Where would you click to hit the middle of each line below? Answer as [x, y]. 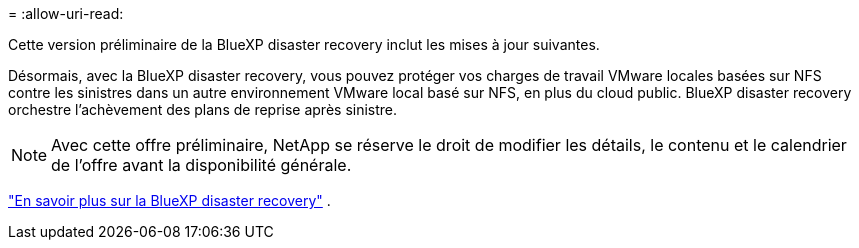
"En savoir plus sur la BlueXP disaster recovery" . [169, 200]
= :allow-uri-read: [66, 13]
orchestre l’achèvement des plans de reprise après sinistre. [203, 109]
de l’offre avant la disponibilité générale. [201, 165]
